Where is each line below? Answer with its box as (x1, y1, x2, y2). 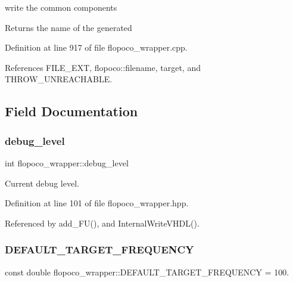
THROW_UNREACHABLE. (5, 73, 113, 85)
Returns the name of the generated (5, 21, 132, 33)
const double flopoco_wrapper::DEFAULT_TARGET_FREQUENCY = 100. (5, 265, 289, 278)
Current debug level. (5, 176, 79, 189)
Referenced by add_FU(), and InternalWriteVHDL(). (5, 216, 200, 229)
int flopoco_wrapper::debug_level (5, 156, 129, 169)
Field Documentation (5, 102, 138, 120)
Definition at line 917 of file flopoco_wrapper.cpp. (5, 41, 188, 54)
